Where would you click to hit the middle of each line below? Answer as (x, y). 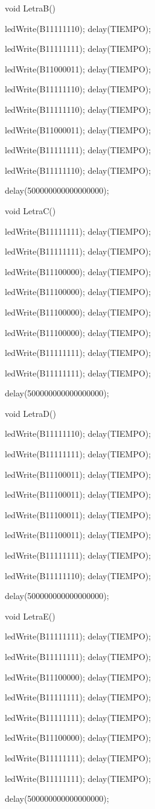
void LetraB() (30, 8)
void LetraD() (30, 413)
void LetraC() (30, 210)
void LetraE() (30, 616)
